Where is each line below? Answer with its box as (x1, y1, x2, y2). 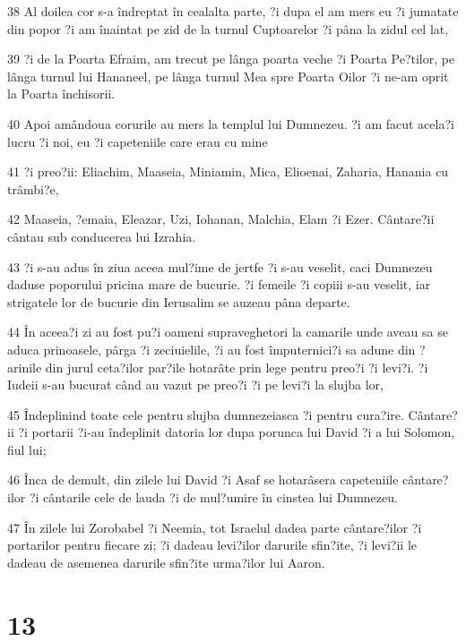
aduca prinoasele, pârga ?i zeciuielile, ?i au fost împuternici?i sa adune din (7, 339, 416, 358)
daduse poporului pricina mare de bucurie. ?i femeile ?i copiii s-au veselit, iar (7, 275, 431, 294)
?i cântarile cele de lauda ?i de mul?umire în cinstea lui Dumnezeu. (29, 488, 398, 507)
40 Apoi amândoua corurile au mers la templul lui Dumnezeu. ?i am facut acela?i (7, 114, 454, 133)
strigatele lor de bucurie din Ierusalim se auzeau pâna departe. (7, 292, 350, 311)
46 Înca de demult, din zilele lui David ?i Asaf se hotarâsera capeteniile (7, 470, 399, 489)
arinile (7, 357, 42, 376)
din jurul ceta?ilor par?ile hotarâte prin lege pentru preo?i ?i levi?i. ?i (45, 357, 428, 376)
